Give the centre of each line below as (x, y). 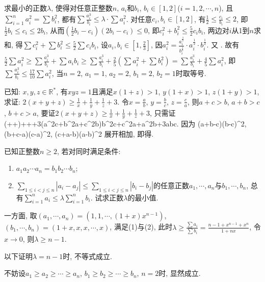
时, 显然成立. (180, 273)
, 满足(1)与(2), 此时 (141, 227)
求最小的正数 (25, 8)
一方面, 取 (21, 215)
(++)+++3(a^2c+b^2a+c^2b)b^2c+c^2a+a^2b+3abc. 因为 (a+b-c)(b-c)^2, (125, 124)
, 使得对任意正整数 (82, 8)
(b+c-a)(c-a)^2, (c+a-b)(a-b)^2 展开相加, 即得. (79, 134)
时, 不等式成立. (87, 256)
